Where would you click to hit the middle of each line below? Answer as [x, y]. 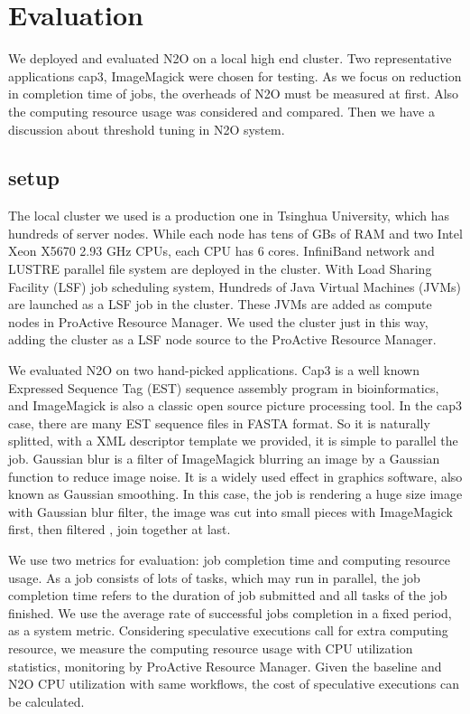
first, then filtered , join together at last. [120, 529]
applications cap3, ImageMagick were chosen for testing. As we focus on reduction [235, 75]
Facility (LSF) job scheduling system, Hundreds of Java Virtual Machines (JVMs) [235, 286]
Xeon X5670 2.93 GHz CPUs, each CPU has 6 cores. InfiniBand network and [221, 251]
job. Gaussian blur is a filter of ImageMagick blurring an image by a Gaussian [224, 459]
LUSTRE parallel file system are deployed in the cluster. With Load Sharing [220, 269]
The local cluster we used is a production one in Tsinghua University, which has [229, 216]
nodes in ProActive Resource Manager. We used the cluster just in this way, [218, 321]
